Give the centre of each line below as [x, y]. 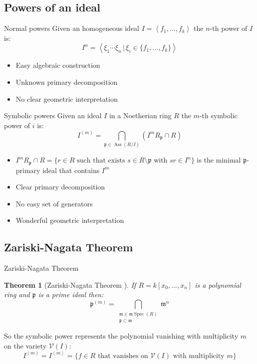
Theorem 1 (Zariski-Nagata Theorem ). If [70, 284]
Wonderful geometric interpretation [70, 220]
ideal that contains [71, 170]
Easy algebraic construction [58, 65]
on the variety [25, 345]
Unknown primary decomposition [67, 82]
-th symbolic [218, 115]
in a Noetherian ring [140, 115]
